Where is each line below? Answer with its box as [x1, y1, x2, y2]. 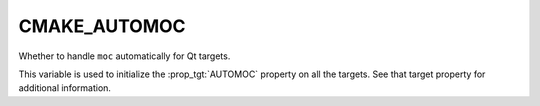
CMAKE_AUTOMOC [18, 15, 186, 37]
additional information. [18, 82, 112, 94]
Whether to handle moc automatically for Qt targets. [18, 50, 231, 62]
